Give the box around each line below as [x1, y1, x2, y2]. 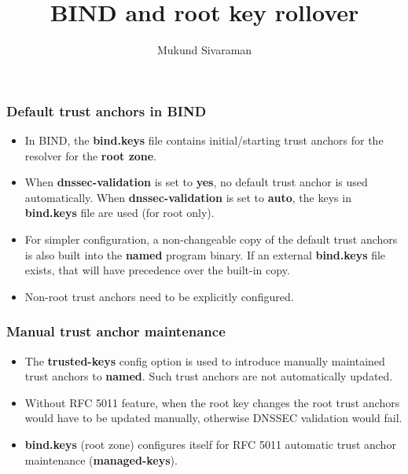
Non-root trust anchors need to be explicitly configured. [24, 288, 294, 304]
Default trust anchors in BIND [6, 101, 207, 120]
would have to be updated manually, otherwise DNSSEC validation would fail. [24, 410, 402, 426]
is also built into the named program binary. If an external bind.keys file [24, 246, 386, 263]
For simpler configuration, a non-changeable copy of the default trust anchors [24, 230, 398, 247]
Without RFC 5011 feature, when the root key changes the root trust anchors [24, 394, 400, 410]
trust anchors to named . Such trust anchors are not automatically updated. [24, 368, 393, 384]
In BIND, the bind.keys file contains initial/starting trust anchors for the [24, 132, 384, 149]
